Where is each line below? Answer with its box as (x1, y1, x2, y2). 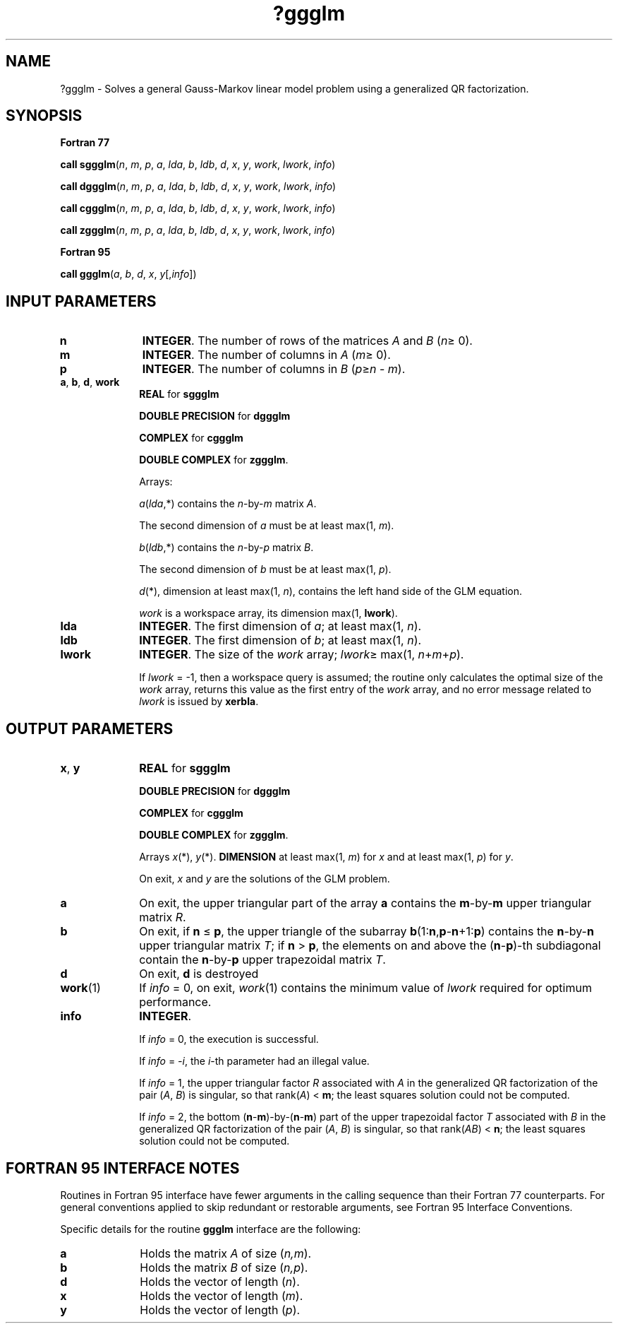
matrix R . (139, 910, 186, 925)
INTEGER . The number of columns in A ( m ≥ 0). (142, 348, 391, 362)
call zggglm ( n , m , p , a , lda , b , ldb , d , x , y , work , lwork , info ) (60, 224, 336, 237)
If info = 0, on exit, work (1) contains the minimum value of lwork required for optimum (139, 981, 592, 996)
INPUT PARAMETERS (6, 292, 157, 310)
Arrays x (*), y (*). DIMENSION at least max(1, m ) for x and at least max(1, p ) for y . (139, 851, 514, 863)
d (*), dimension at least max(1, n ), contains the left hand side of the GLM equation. (139, 585, 522, 598)
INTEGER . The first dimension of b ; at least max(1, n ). (139, 633, 422, 648)
